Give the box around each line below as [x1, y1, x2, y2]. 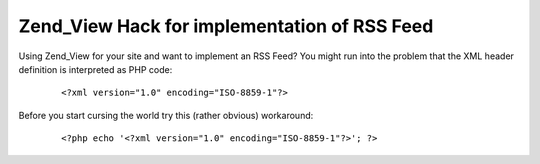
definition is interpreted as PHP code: [18, 63, 173, 75]
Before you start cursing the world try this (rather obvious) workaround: [18, 109, 314, 121]
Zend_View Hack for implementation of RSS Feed [18, 15, 434, 37]
